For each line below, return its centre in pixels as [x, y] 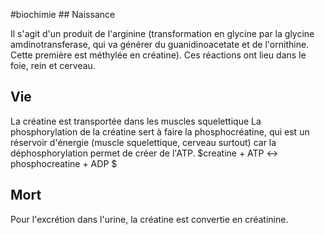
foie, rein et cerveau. [53, 65]
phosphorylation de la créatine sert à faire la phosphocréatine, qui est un [160, 131]
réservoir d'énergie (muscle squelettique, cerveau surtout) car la [143, 142]
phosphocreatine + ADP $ [64, 163]
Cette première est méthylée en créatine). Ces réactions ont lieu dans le [158, 55]
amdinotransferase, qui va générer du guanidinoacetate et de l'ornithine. [160, 44]
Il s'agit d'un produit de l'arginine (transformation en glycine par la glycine [162, 33]
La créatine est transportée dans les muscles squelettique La [136, 121]
